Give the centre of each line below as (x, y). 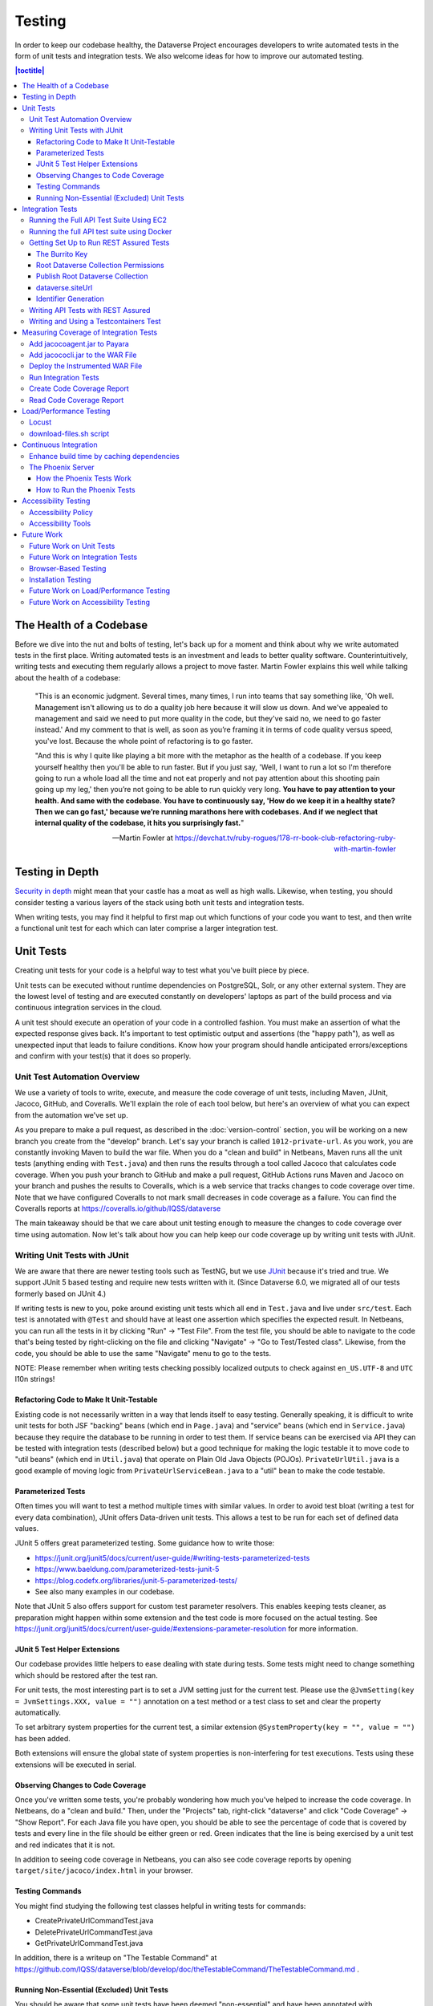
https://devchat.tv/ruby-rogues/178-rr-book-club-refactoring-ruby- (285, 838)
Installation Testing (60, 579)
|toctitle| (30, 71)
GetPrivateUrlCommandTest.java (89, 1943)
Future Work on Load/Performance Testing (100, 591)
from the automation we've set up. (71, 1115)
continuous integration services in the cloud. (88, 1008)
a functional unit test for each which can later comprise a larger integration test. (146, 928)
